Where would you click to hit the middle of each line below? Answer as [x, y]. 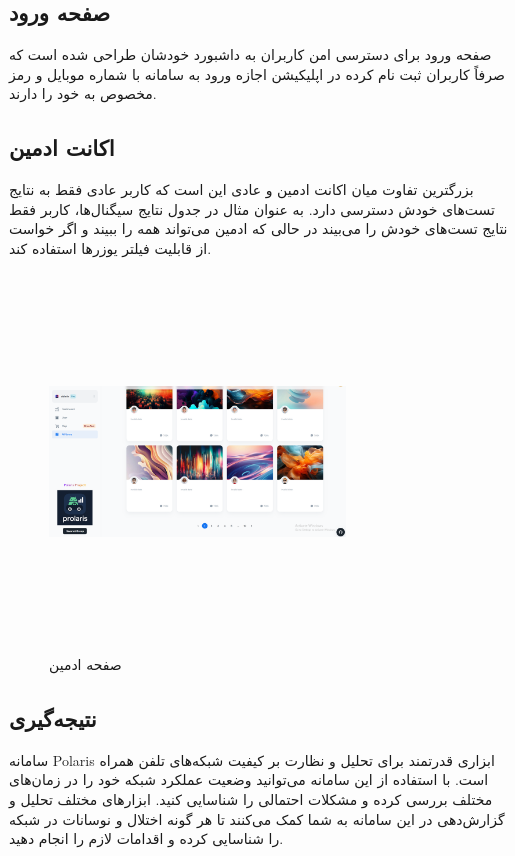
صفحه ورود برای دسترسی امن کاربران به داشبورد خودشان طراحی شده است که [250, 54]
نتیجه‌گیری [53, 718]
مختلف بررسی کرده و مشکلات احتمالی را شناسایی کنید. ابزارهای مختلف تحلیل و [251, 799]
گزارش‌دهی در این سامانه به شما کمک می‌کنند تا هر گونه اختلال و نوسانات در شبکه [257, 818]
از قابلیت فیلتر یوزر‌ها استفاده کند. [110, 247]
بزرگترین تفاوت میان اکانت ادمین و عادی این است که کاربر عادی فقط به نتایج [241, 189]
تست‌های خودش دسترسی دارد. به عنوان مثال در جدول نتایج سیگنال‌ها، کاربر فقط [252, 208]
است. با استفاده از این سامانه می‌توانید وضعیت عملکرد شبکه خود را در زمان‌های [249, 779]
